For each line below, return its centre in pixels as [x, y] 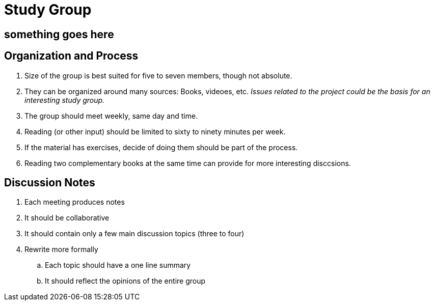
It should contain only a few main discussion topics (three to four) [134, 234]
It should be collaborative [67, 218]
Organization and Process [71, 56]
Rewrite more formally [61, 249]
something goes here [59, 34]
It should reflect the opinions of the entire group [125, 281]
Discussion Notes [50, 183]
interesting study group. [65, 100]
